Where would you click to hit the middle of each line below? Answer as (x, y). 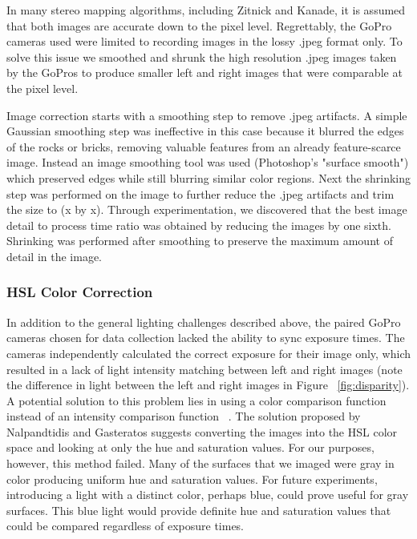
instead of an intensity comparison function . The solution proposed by (184, 416)
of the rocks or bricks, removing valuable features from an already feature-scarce (204, 146)
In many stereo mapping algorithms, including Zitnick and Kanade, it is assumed (206, 10)
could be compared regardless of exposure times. (126, 526)
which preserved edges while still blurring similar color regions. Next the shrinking (209, 177)
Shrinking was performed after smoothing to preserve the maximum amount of (200, 241)
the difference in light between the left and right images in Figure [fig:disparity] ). (208, 385)
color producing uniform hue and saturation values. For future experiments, (192, 479)
